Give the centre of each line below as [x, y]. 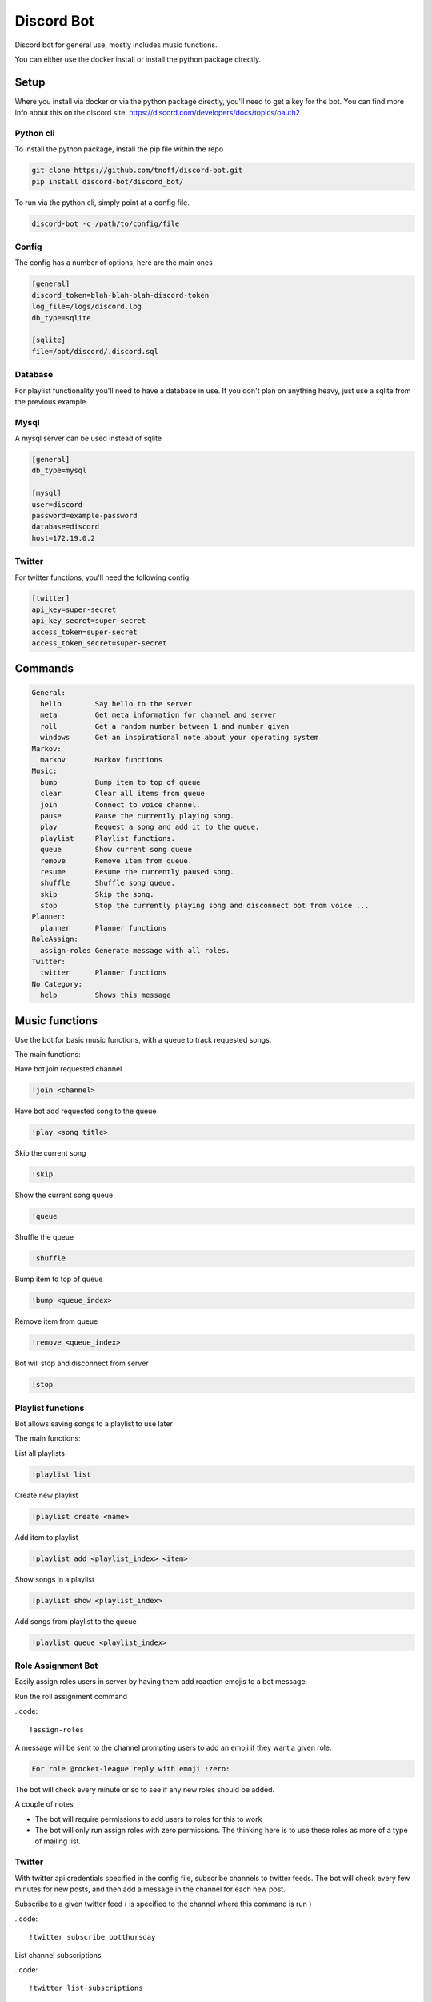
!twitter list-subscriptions [86, 1988]
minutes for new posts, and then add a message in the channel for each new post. [150, 1889]
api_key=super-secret [74, 609]
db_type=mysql [59, 471]
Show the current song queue [64, 1195]
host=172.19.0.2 [64, 538]
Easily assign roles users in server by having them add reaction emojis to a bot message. [161, 1682]
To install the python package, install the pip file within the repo [119, 149]
